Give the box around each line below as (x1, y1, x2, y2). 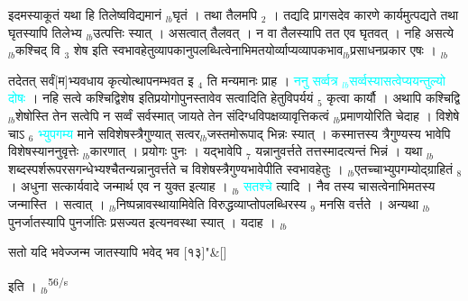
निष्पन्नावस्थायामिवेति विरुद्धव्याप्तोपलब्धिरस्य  (115, 194, 311, 213)
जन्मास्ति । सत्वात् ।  (8, 194, 110, 213)
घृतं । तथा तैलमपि (172, 5, 258, 23)
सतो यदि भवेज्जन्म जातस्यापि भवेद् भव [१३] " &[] (8, 242, 227, 261)
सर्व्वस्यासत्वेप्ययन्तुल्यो (349, 70, 445, 89)
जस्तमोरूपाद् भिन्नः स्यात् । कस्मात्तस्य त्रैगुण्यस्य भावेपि (206, 123, 451, 142)
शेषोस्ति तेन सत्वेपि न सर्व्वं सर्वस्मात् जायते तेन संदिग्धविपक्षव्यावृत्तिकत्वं (14, 105, 329, 124)
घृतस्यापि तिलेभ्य (8, 23, 82, 41)
